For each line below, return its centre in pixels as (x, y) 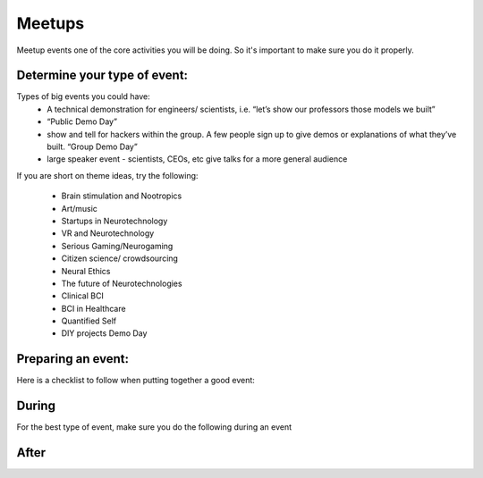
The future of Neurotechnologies (122, 283)
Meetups (51, 23)
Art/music (80, 208)
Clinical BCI (83, 296)
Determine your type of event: (102, 75)
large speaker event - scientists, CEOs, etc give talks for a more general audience (197, 159)
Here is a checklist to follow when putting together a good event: (136, 381)
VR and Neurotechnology (108, 233)
